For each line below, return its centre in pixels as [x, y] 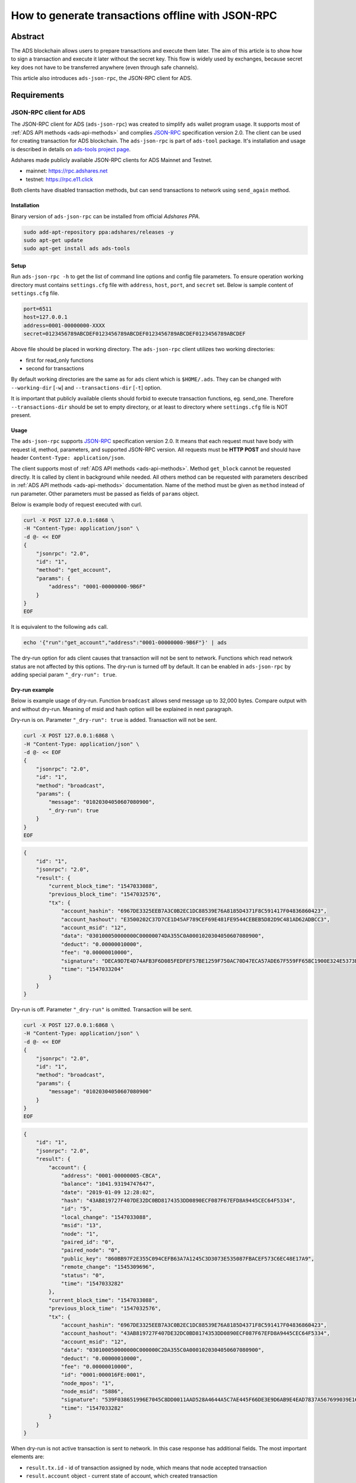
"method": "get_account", [74, 570]
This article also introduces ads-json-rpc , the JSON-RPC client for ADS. [101, 78]
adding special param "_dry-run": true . [64, 675]
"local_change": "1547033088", [107, 1217]
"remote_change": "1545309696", [108, 1267]
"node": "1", [80, 1234]
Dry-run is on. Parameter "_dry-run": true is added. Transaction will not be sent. [114, 720]
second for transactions [55, 368]
